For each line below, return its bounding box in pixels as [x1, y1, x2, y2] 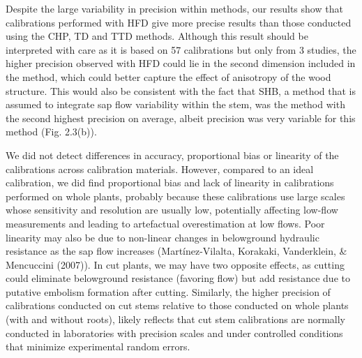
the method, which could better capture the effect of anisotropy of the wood [6, 69, 331, 84]
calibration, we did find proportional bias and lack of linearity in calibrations [6, 175, 334, 190]
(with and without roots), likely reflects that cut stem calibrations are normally [6, 312, 346, 327]
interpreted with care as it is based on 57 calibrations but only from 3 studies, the [6, 42, 356, 57]
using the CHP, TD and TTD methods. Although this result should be [6, 29, 308, 43]
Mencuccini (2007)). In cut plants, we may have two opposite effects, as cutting [6, 257, 345, 271]
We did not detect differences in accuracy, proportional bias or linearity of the [6, 147, 339, 162]
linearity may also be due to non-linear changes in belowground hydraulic [6, 230, 319, 244]
